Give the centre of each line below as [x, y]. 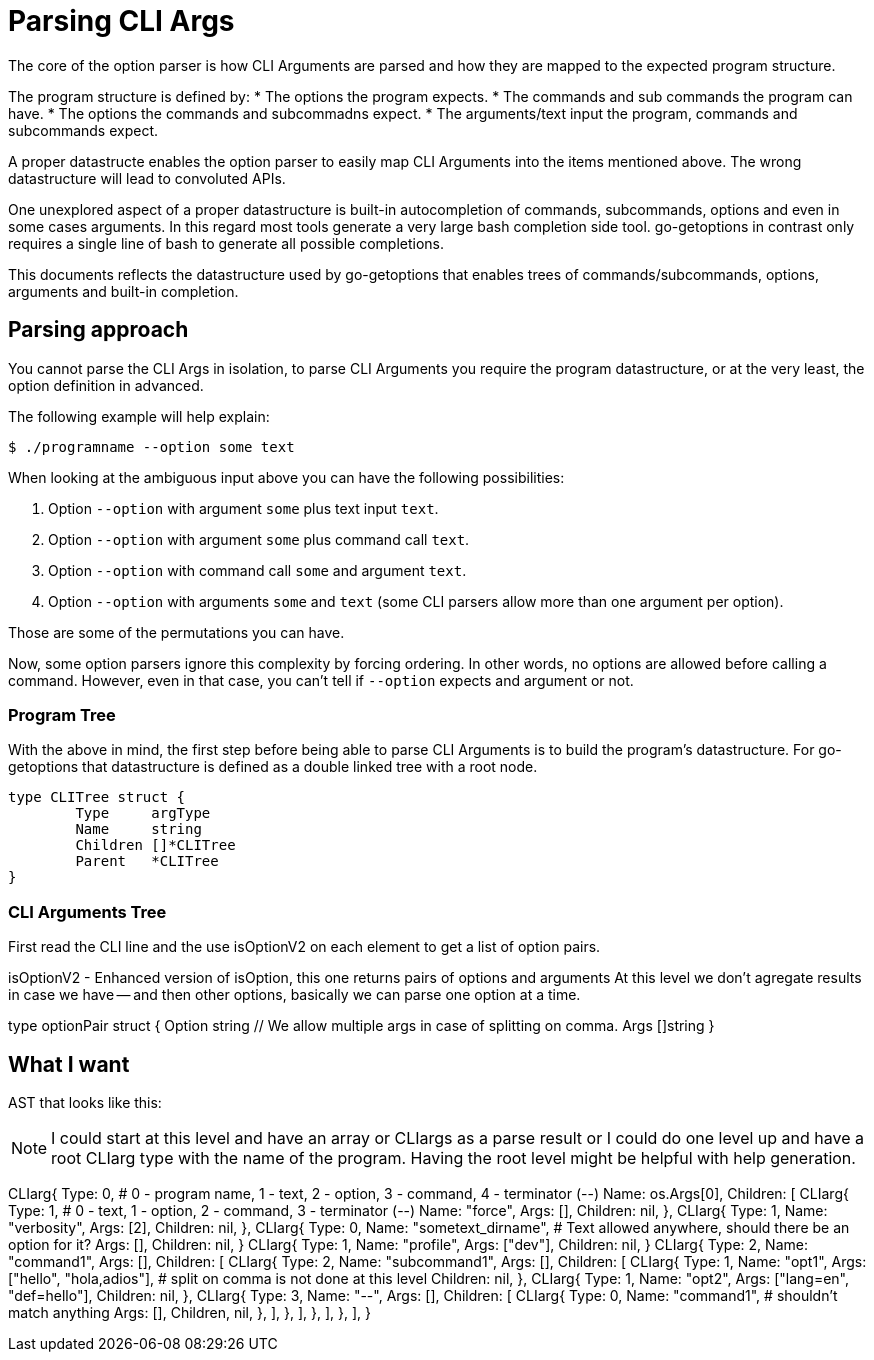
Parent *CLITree [147, 861]
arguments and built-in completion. [123, 291]
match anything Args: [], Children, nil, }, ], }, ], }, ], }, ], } [190, 1312]
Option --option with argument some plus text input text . [243, 508]
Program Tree [62, 714]
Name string [138, 829]
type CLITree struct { [97, 797]
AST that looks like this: [85, 1102]
